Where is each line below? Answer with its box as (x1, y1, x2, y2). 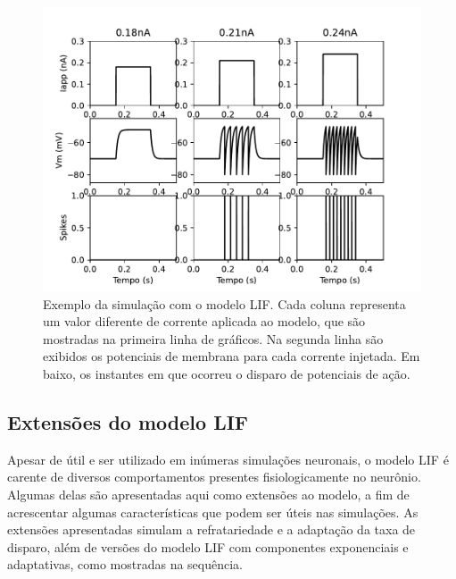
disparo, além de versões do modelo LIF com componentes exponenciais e (7, 537, 409, 556)
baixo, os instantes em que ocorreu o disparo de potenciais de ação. (43, 364, 410, 382)
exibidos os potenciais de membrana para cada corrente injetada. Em (43, 347, 420, 365)
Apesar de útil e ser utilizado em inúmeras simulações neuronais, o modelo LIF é (7, 449, 449, 468)
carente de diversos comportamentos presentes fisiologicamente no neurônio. (7, 467, 421, 486)
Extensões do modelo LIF (7, 407, 249, 435)
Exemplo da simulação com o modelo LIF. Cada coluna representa (43, 294, 406, 313)
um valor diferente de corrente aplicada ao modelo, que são (43, 312, 366, 331)
